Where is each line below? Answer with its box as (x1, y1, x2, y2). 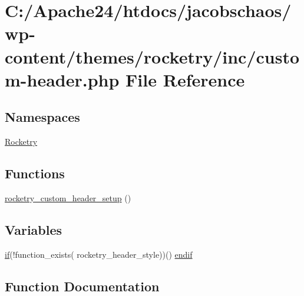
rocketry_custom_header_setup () (5, 191, 131, 204)
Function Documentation (5, 277, 160, 295)
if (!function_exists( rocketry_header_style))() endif (5, 248, 193, 260)
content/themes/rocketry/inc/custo (5, 44, 300, 68)
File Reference (125, 67, 245, 91)
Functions (5, 164, 65, 182)
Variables (5, 220, 62, 238)
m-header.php (5, 67, 120, 91)
